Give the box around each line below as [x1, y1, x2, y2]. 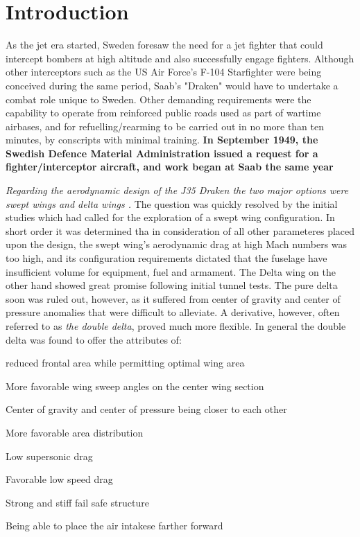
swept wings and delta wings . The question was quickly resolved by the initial [6, 196, 338, 211]
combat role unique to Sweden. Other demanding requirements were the [6, 91, 311, 106]
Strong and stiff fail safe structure [6, 495, 149, 509]
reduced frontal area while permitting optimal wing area [6, 355, 245, 370]
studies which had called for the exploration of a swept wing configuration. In [6, 210, 335, 225]
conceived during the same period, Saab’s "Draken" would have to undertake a [6, 78, 338, 92]
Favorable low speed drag [6, 472, 113, 486]
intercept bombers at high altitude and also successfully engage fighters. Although [6, 51, 354, 65]
